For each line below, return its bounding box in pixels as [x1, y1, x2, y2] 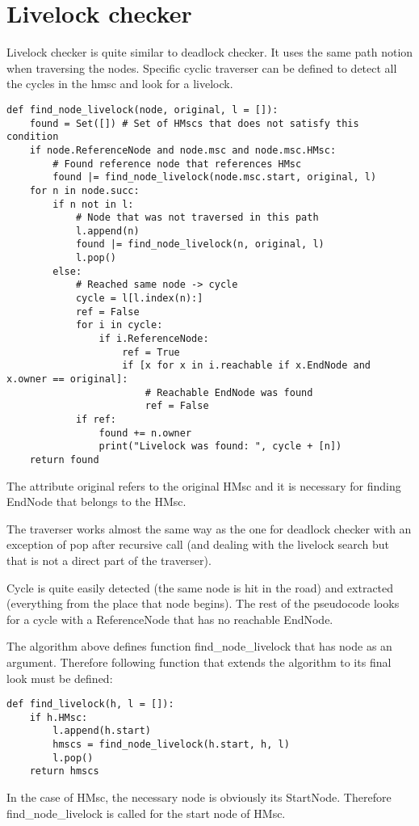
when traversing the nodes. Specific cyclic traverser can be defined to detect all [6, 59, 397, 76]
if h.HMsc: [29, 711, 88, 723]
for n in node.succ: [29, 184, 140, 196]
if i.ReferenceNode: [98, 333, 209, 345]
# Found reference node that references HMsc [52, 158, 302, 170]
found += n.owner [98, 427, 192, 439]
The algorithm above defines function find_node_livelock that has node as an [6, 638, 392, 655]
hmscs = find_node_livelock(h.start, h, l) [52, 739, 290, 751]
